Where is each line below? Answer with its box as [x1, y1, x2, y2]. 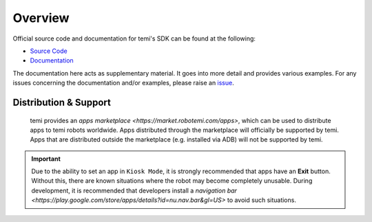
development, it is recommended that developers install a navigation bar [31, 186, 238, 195]
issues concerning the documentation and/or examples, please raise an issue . [12, 79, 234, 87]
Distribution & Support [12, 96, 112, 108]
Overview [12, 10, 70, 25]
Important [31, 155, 61, 163]
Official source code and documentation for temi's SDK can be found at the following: [12, 34, 256, 43]
